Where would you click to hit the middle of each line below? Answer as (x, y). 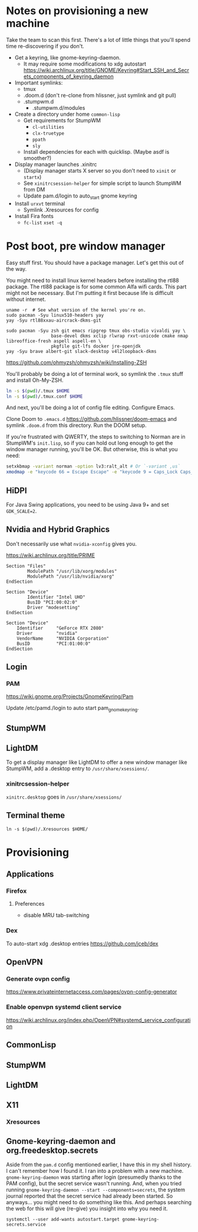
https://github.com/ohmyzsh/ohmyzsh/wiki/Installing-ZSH (77, 362)
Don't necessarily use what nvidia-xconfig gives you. (72, 544)
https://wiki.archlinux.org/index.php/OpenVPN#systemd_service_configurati (98, 1020)
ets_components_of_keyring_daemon (68, 76)
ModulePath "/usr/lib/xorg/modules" (72, 571)
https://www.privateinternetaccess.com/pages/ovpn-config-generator (92, 992)
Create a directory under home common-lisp (67, 114)
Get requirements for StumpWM (62, 120)
